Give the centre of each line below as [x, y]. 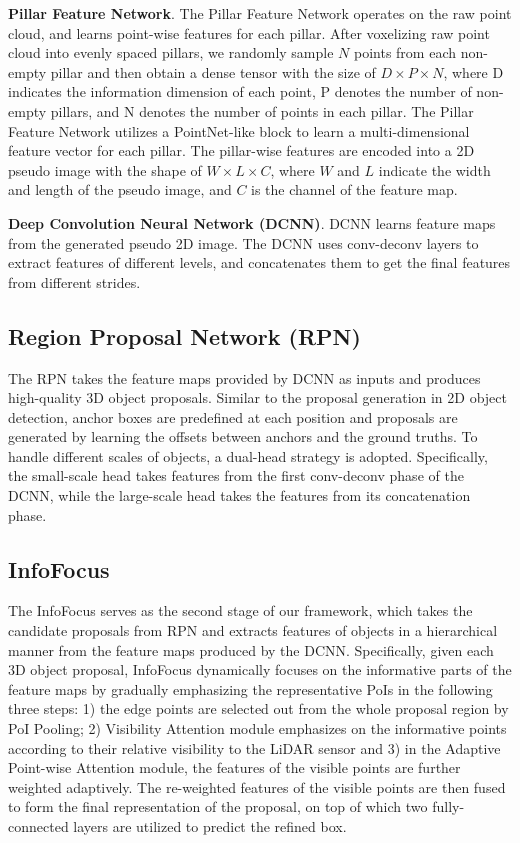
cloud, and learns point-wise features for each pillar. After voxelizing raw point [249, 32]
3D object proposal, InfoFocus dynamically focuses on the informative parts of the [260, 669]
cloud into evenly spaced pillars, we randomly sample [171, 52]
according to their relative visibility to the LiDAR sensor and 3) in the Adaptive [254, 747]
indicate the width [434, 169]
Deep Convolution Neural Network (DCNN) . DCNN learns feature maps [252, 222]
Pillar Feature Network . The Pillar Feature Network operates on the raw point [260, 13]
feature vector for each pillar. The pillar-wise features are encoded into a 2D [241, 150]
